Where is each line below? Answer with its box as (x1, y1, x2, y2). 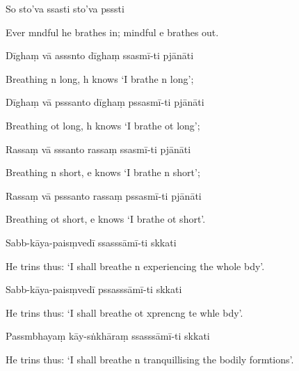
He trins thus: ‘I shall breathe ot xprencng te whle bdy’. (6, 305, 243, 319)
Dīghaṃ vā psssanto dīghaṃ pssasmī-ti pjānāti (6, 95, 204, 109)
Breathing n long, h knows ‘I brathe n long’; (6, 71, 194, 86)
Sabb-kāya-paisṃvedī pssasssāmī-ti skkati (6, 282, 182, 297)
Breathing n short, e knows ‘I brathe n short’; (6, 165, 200, 180)
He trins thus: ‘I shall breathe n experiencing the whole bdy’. (6, 258, 265, 273)
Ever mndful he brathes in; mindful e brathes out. (6, 24, 219, 39)
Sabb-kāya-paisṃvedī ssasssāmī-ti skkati (6, 235, 177, 249)
